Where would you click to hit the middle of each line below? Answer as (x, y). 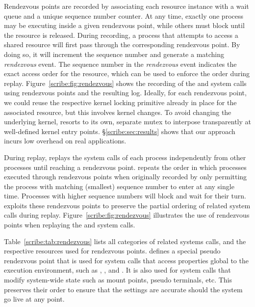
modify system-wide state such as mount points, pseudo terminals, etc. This (118, 280)
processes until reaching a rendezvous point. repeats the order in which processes (125, 167)
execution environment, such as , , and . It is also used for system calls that (117, 270)
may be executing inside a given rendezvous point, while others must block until (124, 25)
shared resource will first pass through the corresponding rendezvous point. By (122, 44)
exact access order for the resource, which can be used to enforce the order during (127, 73)
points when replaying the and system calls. (70, 225)
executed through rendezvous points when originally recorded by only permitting (126, 177)
